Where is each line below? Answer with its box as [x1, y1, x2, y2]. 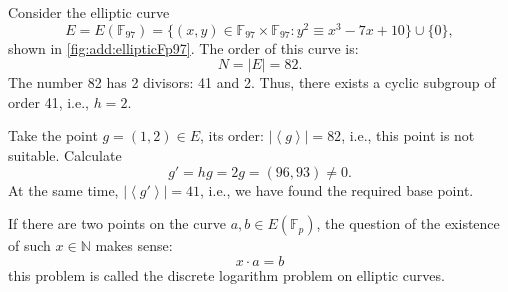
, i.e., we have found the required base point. [200, 179, 474, 200]
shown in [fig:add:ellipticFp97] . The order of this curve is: [8, 37, 359, 58]
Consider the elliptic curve [8, 2, 170, 22]
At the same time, [8, 179, 119, 200]
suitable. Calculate [8, 145, 122, 166]
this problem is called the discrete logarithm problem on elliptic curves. [8, 264, 445, 285]
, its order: [199, 125, 264, 146]
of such [8, 235, 51, 256]
